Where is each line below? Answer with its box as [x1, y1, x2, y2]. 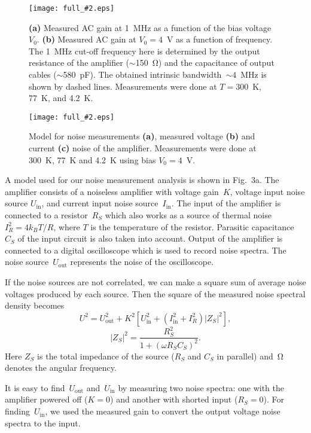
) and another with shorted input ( [110, 393, 238, 405]
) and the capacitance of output [158, 56, 275, 69]
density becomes [5, 299, 65, 312]
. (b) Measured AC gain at [36, 33, 136, 45]
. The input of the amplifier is [171, 197, 281, 209]
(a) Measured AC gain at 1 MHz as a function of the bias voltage [29, 21, 272, 33]
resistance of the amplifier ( [29, 56, 129, 69]
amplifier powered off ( [5, 393, 88, 405]
